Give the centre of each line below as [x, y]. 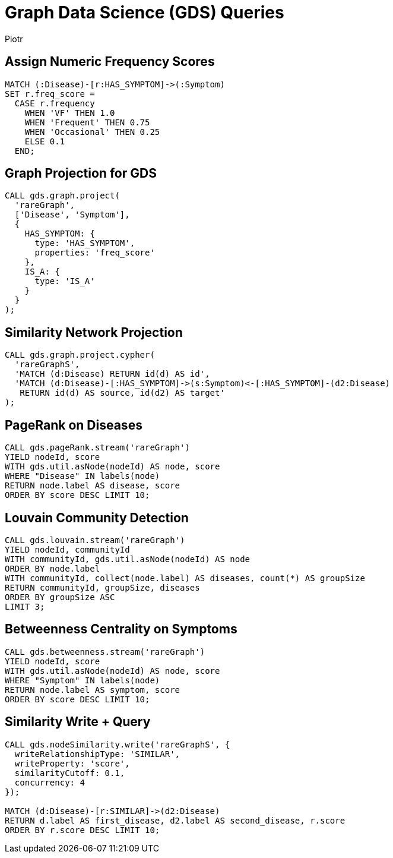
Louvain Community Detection [97, 518]
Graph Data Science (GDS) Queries [145, 12]
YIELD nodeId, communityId [67, 549]
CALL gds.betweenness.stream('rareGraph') [105, 652]
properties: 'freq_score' [95, 253]
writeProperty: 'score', [72, 763]
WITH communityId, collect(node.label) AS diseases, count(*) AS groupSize [185, 578]
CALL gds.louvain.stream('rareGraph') [95, 540]
